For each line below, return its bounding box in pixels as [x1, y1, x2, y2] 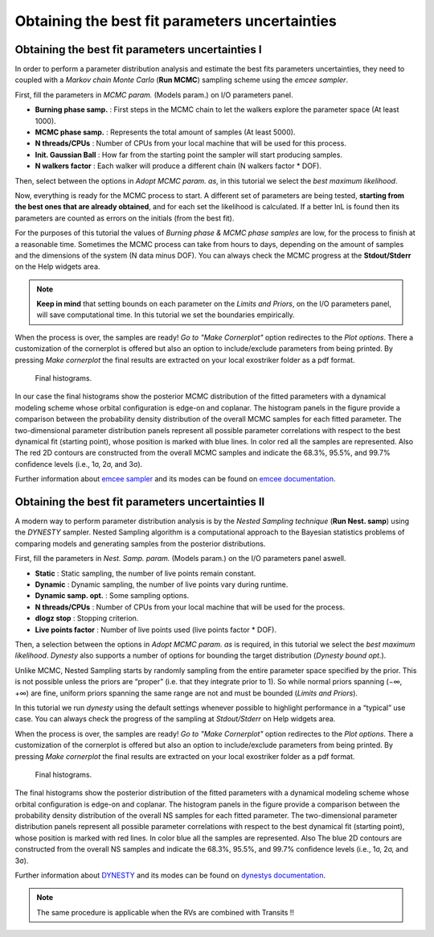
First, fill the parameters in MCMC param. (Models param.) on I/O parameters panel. [14, 89, 293, 100]
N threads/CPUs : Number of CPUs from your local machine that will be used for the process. [35, 602, 346, 612]
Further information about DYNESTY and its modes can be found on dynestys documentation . [14, 870, 325, 881]
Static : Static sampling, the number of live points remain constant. [35, 568, 256, 578]
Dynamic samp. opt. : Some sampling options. [35, 591, 190, 601]
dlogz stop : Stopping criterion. [35, 613, 139, 623]
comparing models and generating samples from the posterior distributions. [14, 539, 266, 548]
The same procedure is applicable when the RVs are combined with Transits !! [36, 907, 295, 917]
